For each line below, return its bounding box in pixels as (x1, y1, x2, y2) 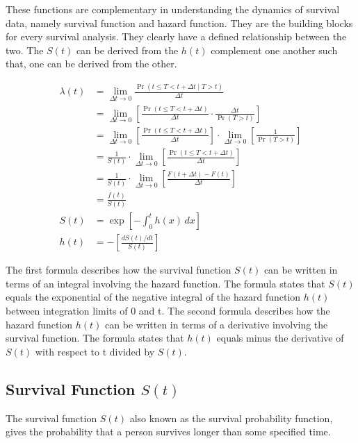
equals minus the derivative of (216, 331, 344, 345)
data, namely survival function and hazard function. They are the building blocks (6, 15, 353, 30)
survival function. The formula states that (6, 331, 184, 345)
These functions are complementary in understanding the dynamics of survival (6, 2, 340, 16)
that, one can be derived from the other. (6, 56, 177, 71)
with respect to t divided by (35, 344, 155, 358)
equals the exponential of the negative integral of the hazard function (6, 290, 301, 304)
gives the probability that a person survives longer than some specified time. (6, 424, 331, 439)
